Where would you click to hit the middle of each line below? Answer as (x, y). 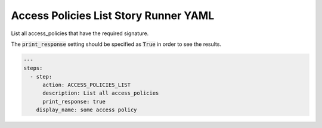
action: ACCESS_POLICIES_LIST (87, 85)
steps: (33, 68)
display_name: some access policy (86, 110)
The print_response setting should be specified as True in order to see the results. (116, 44)
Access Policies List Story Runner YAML (113, 15)
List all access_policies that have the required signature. (80, 33)
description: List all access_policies (101, 93)
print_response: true (74, 102)
